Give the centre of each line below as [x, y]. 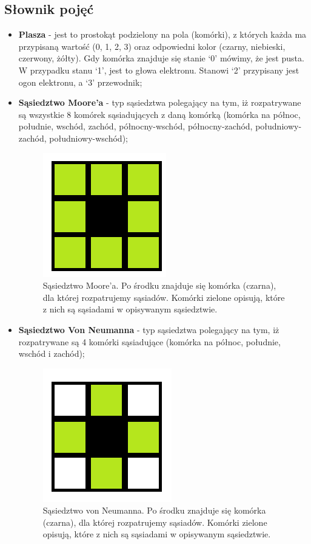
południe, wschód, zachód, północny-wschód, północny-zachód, [135, 126]
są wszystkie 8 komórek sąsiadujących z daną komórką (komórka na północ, [159, 114]
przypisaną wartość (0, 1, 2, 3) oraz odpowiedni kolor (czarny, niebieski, [152, 46]
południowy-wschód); [89, 138]
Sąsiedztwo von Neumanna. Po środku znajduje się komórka [154, 510]
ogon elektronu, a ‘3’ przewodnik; [80, 82]
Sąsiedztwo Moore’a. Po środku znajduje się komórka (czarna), [159, 285]
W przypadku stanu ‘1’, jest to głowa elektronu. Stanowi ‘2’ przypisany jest [159, 70]
